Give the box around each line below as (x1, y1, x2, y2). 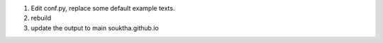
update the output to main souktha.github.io (30, 23, 159, 32)
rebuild (30, 14, 52, 23)
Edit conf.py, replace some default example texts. (30, 4, 175, 12)
